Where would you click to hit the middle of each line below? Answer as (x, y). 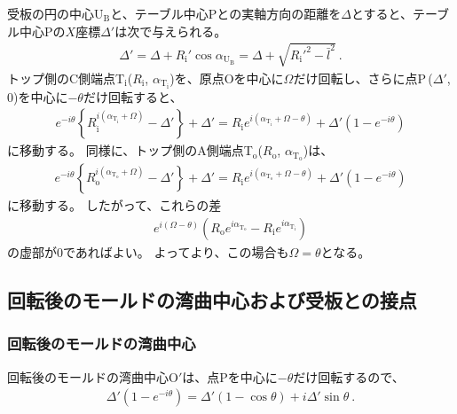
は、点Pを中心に (230, 376)
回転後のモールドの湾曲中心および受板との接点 (212, 299)
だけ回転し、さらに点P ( (363, 78)
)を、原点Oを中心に (227, 78)
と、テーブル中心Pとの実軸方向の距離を (226, 13)
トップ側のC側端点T (66, 78)
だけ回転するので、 (349, 376)
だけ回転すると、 (133, 96)
